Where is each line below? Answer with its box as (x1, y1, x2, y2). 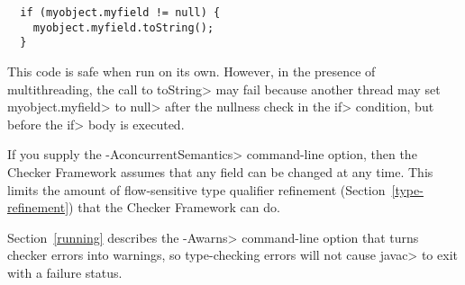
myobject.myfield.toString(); (32, 21, 214, 34)
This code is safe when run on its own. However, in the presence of (7, 61, 376, 80)
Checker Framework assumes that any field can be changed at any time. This (7, 162, 433, 181)
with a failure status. (7, 263, 123, 281)
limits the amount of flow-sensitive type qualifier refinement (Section (7, 180, 386, 199)
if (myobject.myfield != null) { (20, 6, 221, 19)
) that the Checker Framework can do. (68, 198, 280, 217)
